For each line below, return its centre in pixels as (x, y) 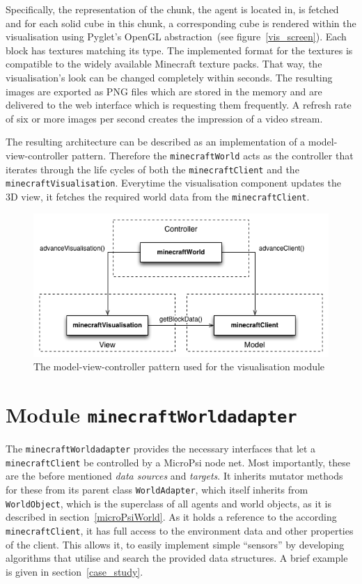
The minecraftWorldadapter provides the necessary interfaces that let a (161, 449)
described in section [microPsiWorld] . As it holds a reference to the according (171, 517)
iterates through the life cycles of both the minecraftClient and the (152, 169)
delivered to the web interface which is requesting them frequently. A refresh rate (179, 105)
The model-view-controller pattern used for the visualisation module (179, 366)
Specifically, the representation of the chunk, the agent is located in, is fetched (172, 9)
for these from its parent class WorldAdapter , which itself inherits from (157, 490)
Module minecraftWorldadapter (151, 415)
